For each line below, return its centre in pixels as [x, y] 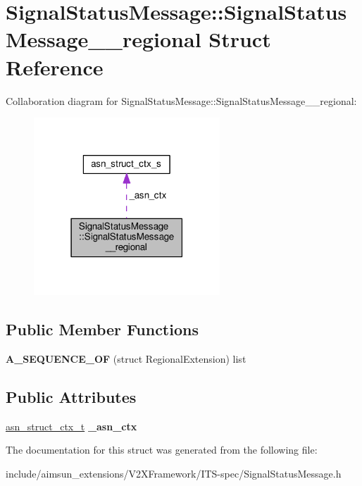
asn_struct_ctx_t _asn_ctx [71, 426]
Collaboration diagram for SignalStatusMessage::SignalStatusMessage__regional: [181, 100]
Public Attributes [71, 396]
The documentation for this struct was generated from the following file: [162, 450]
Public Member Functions [102, 329]
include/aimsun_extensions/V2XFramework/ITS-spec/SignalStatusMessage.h [174, 473]
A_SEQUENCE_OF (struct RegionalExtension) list [126, 358]
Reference [55, 67]
